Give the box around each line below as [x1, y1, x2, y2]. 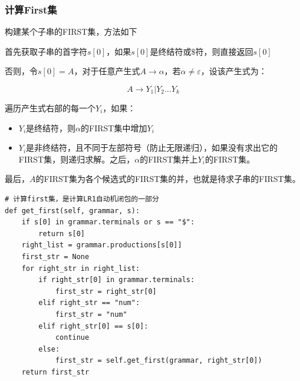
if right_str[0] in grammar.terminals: [38, 276, 195, 284]
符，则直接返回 [195, 45, 253, 57]
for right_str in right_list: [21, 264, 140, 273]
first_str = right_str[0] [55, 287, 157, 296]
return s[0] [38, 229, 85, 238]
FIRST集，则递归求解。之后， [18, 153, 135, 165]
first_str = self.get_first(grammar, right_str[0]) [55, 356, 262, 365]
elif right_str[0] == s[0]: [38, 322, 149, 330]
